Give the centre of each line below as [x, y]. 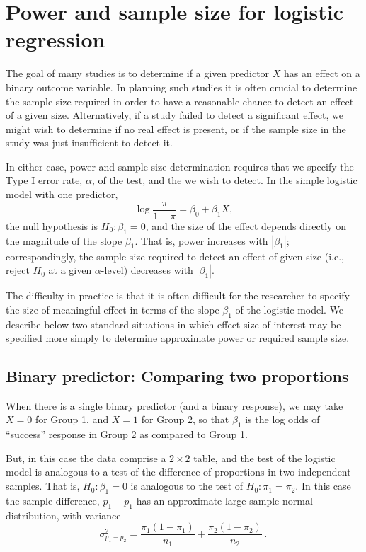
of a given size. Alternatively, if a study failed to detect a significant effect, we [175, 115]
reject [18, 270]
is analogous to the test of [187, 486]
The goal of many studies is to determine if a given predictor [138, 73]
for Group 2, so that [185, 419]
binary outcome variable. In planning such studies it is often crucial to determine [182, 87]
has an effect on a [322, 73]
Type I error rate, [44, 180]
